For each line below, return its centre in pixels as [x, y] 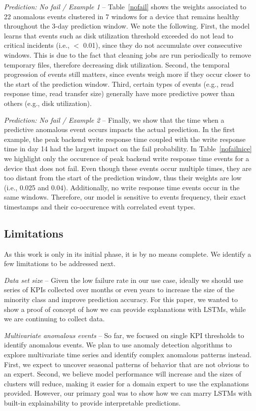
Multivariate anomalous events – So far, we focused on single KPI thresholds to [124, 335]
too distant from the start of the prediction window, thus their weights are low [123, 178]
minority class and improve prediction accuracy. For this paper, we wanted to [121, 299]
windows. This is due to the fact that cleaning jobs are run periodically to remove [128, 54]
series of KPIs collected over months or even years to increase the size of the [119, 290]
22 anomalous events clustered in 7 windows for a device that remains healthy [122, 16]
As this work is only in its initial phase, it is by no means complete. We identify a [128, 254]
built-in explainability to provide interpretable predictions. [92, 402]
